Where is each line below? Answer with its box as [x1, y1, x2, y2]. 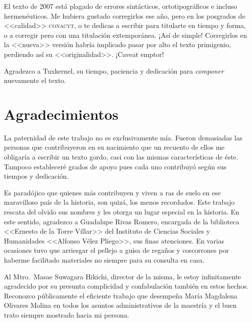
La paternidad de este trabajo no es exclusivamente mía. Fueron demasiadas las [4, 132, 243, 142]
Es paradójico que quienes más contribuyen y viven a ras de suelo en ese [4, 187, 221, 197]
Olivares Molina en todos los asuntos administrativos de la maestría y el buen [4, 300, 237, 310]
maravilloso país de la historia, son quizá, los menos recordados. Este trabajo [4, 197, 235, 207]
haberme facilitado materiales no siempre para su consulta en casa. [4, 255, 205, 265]
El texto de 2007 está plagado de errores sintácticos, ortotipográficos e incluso [4, 1, 237, 11]
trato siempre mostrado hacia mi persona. [4, 309, 129, 320]
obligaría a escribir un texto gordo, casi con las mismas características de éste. [4, 152, 238, 162]
